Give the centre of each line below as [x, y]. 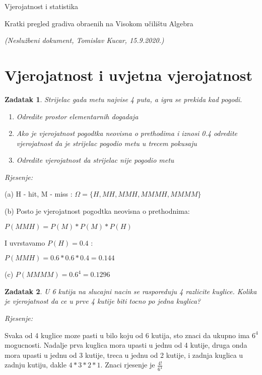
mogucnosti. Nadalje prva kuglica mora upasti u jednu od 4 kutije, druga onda [126, 345]
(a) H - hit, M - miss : [39, 194]
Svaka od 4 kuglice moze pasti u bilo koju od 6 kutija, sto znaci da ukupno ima [127, 335]
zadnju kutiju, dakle [36, 365]
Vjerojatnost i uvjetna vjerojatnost [129, 75]
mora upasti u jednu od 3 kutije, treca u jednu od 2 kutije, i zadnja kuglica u [124, 355]
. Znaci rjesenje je [128, 365]
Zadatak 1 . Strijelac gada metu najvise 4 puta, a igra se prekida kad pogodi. [123, 99]
